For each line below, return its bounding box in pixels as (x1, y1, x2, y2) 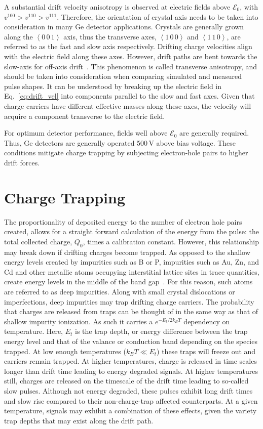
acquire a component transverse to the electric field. (4, 110, 165, 121)
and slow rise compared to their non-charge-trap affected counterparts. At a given (4, 395, 258, 406)
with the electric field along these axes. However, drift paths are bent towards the (4, 51, 257, 61)
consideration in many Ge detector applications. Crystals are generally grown (4, 21, 244, 32)
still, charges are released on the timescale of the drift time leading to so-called (4, 375, 249, 386)
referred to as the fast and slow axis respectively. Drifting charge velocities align (4, 41, 252, 52)
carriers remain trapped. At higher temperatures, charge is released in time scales (4, 356, 257, 366)
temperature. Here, (4, 326, 63, 336)
